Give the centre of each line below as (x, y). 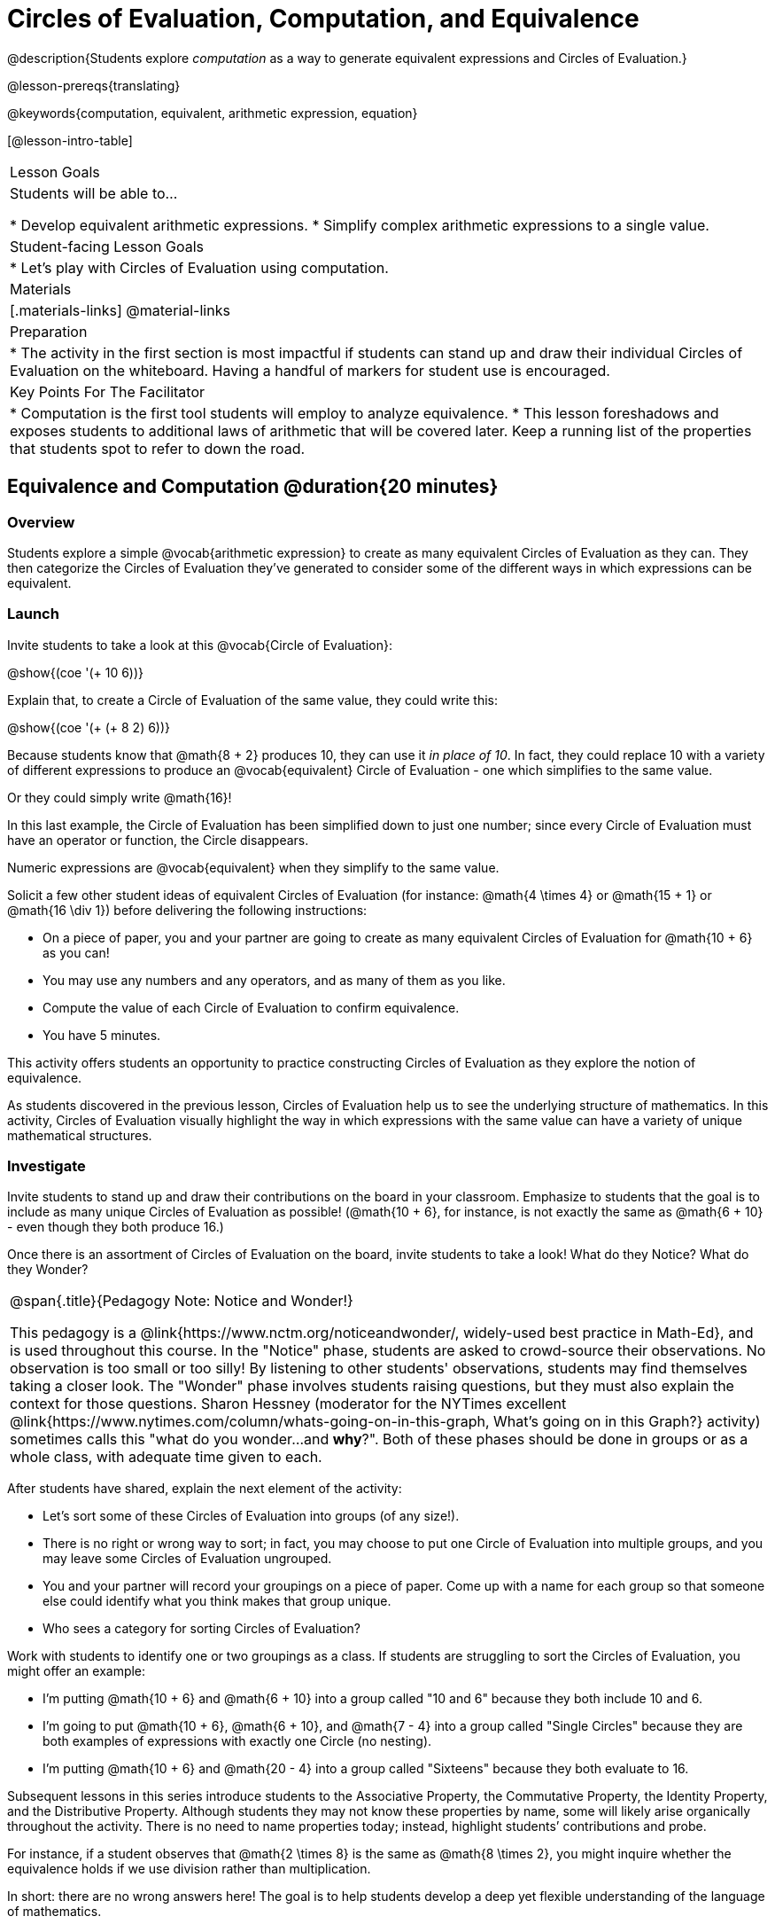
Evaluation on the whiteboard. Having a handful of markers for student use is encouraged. (310, 370)
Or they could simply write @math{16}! (120, 797)
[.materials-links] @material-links (120, 310)
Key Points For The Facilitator (108, 391)
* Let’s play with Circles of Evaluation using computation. (199, 267)
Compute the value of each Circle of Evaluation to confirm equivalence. (251, 1007)
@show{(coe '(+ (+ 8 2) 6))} (89, 727)
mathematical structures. (80, 1135)
